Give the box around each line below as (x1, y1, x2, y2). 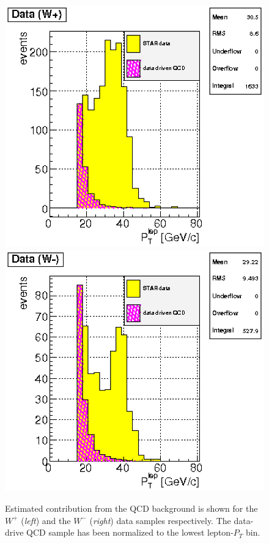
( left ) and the (21, 514, 71, 526)
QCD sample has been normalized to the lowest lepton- (26, 526, 234, 539)
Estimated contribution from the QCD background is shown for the (5, 502, 258, 514)
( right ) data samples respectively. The (89, 514, 231, 526)
